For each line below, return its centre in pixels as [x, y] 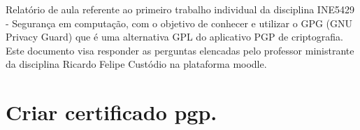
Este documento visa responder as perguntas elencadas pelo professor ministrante [180, 50]
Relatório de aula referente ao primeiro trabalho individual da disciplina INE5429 [180, 9]
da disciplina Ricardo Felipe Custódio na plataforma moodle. [136, 64]
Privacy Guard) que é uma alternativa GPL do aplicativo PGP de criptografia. [174, 37]
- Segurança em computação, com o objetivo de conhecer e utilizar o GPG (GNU [179, 23]
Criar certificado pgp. [111, 112]
